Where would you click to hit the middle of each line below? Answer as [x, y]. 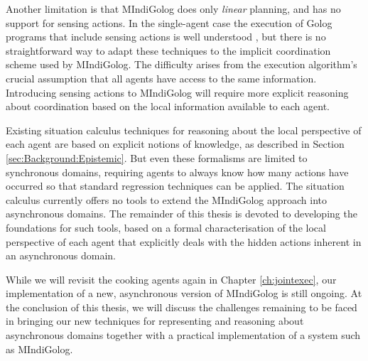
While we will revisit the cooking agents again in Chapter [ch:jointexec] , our [171, 279]
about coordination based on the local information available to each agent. [168, 106]
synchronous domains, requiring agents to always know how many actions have [177, 172]
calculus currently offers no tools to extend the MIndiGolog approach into [167, 199]
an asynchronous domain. [61, 255]
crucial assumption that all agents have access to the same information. [161, 78]
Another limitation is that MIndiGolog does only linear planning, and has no [173, 9]
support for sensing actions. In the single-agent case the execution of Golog [169, 22]
